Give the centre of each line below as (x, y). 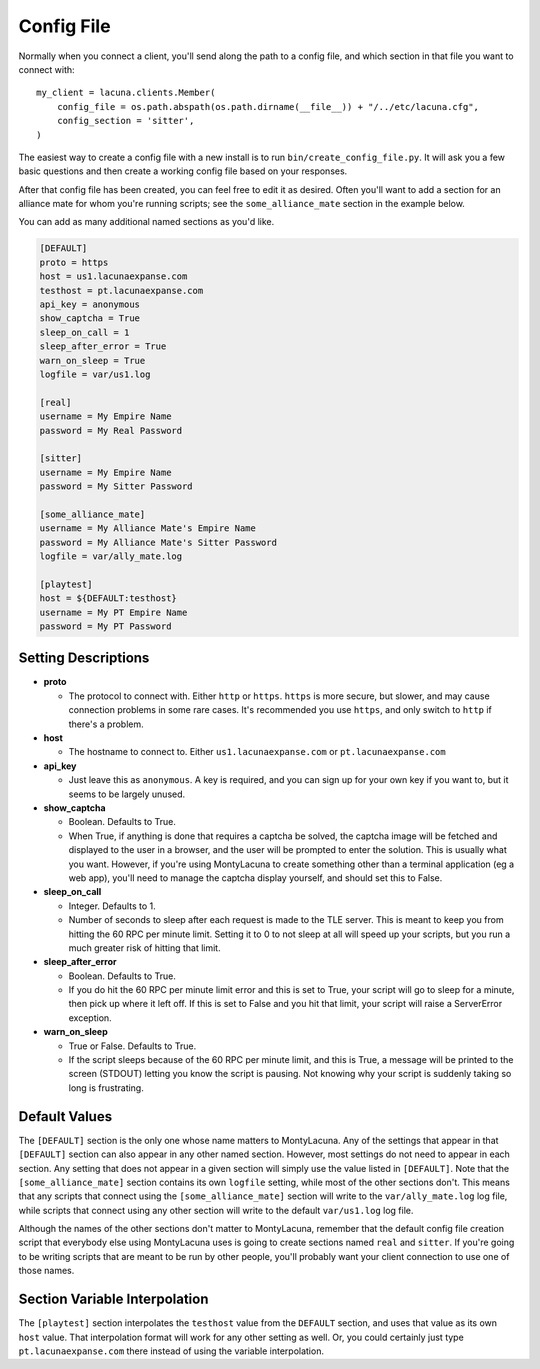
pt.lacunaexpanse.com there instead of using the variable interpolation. (171, 1351)
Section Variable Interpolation (113, 1299)
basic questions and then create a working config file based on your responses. (183, 171)
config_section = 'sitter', (125, 121)
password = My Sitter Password (116, 486)
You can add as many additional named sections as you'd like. (146, 222)
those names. (46, 1271)
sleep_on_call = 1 (84, 332)
